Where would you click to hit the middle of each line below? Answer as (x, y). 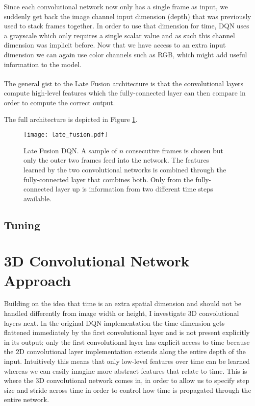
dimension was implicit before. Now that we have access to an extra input (115, 45)
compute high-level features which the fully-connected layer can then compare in (125, 93)
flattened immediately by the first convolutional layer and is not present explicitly (127, 332)
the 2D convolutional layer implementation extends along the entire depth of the (125, 351)
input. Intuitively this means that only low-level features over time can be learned (127, 361)
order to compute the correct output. (60, 102)
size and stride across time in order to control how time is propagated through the (127, 390)
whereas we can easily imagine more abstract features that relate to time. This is (126, 370)
